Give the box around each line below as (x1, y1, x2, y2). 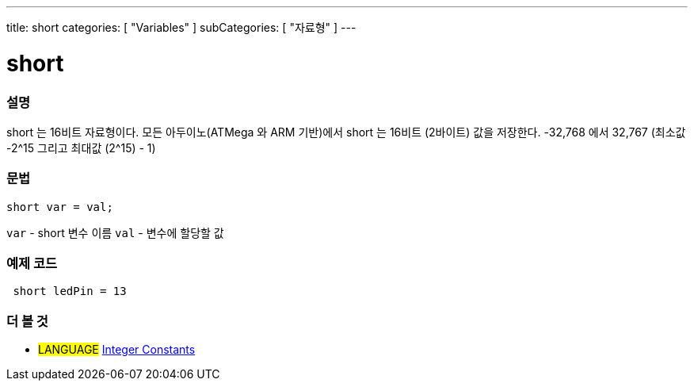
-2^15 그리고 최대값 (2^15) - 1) (6, 140, 156, 155)
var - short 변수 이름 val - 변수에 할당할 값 (6, 225, 224, 239)
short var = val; (6, 200, 113, 213)
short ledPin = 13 (13, 285, 127, 298)
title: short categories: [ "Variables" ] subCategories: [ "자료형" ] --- (6, 21, 357, 34)
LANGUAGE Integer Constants (38, 343, 196, 357)
